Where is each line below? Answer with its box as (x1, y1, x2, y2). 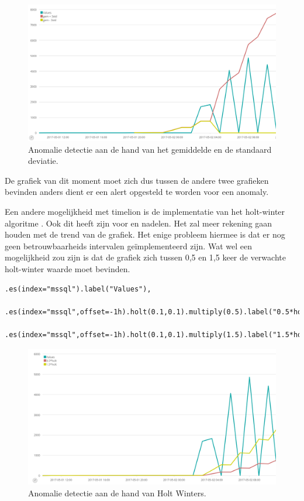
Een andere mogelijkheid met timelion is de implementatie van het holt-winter (5, 205, 285, 218)
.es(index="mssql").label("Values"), (5, 284, 151, 293)
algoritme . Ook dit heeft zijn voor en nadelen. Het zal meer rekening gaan (5, 217, 272, 229)
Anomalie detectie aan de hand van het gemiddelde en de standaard (28, 143, 272, 155)
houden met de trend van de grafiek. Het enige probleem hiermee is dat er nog (5, 228, 285, 241)
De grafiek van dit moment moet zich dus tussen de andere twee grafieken (5, 174, 269, 186)
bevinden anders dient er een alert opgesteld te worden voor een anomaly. (5, 186, 269, 198)
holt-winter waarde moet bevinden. (5, 263, 130, 275)
